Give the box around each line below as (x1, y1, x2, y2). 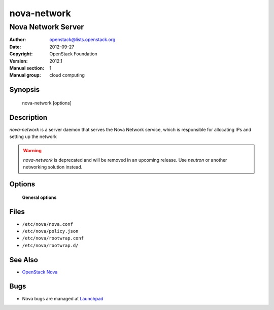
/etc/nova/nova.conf (22, 221, 74, 227)
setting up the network (9, 133, 57, 140)
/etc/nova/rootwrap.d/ (22, 243, 79, 248)
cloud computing (49, 72, 85, 78)
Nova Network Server (9, 22, 84, 31)
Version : (9, 58, 28, 64)
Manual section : (9, 65, 45, 71)
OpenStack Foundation (49, 51, 97, 57)
